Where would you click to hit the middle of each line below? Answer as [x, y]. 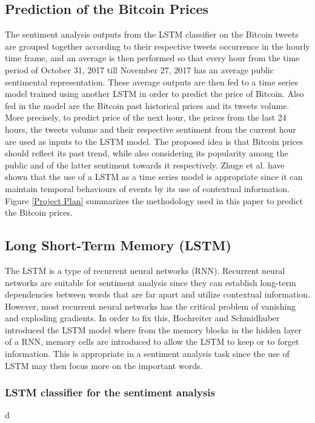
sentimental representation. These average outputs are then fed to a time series [151, 82]
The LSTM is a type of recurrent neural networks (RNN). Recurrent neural [145, 270]
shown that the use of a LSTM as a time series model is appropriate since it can [154, 177]
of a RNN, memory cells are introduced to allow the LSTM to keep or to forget [152, 341]
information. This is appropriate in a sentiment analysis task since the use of [147, 354]
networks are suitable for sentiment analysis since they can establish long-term [151, 282]
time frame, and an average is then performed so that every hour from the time [152, 58]
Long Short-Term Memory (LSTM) [118, 245]
